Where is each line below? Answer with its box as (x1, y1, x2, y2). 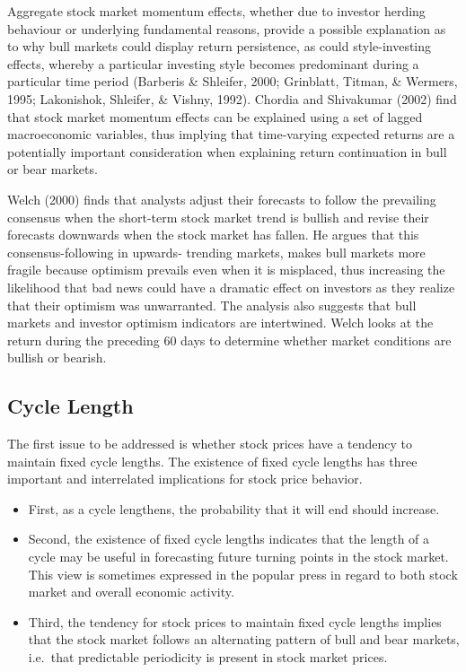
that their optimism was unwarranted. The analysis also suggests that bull (7, 295, 417, 314)
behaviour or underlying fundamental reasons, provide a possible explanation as (7, 19, 446, 38)
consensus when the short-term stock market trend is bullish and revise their (7, 207, 429, 226)
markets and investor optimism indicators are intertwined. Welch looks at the (7, 313, 434, 332)
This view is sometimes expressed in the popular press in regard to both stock (28, 564, 458, 583)
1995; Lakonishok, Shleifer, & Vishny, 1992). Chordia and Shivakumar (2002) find (7, 89, 457, 108)
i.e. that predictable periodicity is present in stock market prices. (28, 648, 388, 667)
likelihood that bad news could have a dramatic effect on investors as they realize (7, 277, 455, 296)
